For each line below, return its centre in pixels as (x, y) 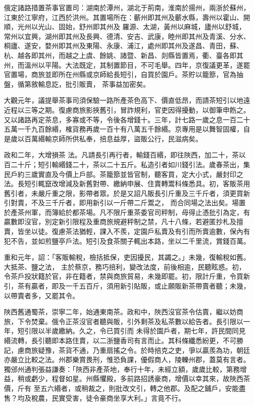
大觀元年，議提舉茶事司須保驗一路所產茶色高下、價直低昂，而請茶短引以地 (124, 100)
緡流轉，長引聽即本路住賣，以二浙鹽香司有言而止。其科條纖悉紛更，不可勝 (124, 340)
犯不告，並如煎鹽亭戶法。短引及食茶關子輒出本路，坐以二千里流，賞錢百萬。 (127, 241)
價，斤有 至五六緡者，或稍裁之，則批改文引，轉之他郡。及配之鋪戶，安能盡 (125, 388)
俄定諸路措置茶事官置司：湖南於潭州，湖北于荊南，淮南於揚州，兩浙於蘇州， (127, 7)
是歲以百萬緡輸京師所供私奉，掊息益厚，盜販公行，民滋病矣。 (103, 138)
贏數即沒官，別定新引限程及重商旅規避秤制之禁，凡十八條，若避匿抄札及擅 (124, 222)
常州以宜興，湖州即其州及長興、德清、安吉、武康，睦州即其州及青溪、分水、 (127, 36)
